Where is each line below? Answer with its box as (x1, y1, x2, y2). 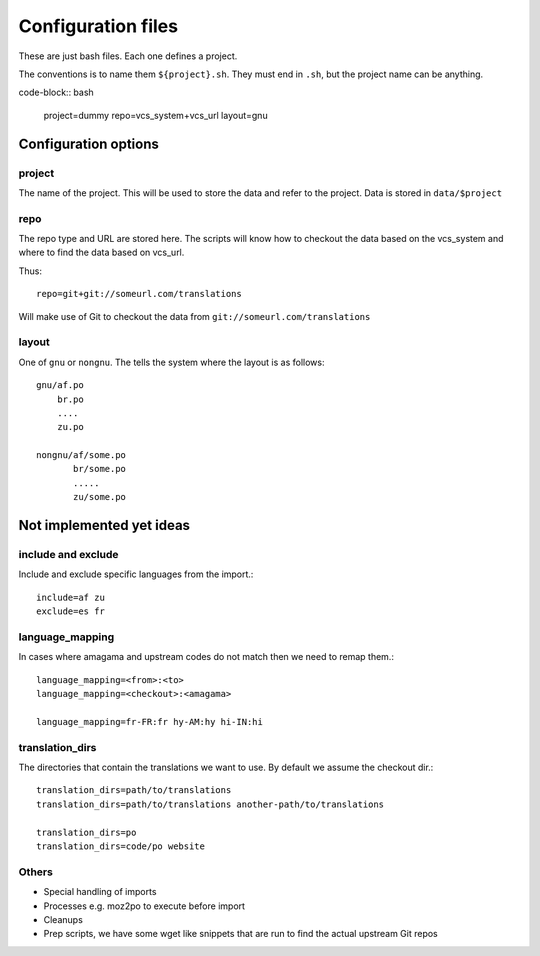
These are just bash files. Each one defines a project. (18, 50, 238, 62)
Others (18, 865, 54, 879)
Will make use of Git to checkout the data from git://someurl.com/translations (18, 310, 371, 322)
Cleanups (43, 913, 84, 925)
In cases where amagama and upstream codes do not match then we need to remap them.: (18, 651, 395, 663)
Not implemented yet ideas (18, 517, 190, 534)
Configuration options (18, 135, 160, 152)
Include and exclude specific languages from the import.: (18, 568, 254, 580)
